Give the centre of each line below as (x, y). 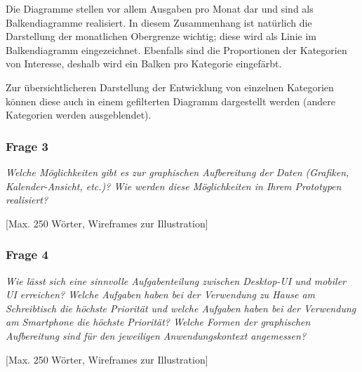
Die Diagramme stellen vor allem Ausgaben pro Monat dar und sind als (160, 8)
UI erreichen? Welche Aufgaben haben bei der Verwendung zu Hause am (161, 294)
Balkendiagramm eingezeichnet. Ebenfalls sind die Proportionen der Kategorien (176, 49)
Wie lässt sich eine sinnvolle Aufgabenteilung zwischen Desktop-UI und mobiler (176, 280)
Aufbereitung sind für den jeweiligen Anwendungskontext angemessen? (156, 335)
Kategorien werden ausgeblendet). (79, 115)
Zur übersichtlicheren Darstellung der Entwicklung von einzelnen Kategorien (170, 87)
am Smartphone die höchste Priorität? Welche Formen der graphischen (158, 322)
